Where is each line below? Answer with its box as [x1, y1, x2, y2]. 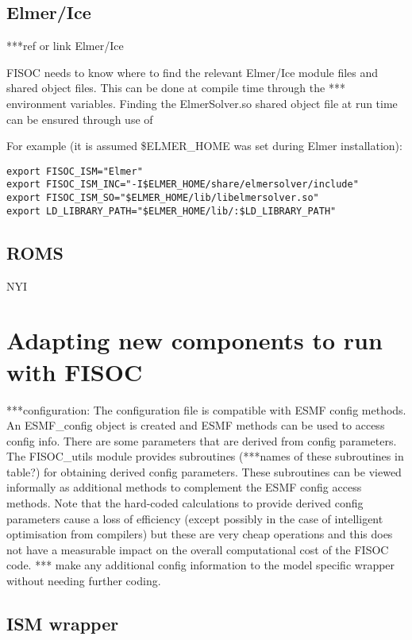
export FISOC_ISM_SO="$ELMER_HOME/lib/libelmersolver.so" [6, 192, 319, 204]
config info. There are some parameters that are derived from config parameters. [6, 432, 397, 449]
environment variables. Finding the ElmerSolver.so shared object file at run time [6, 94, 398, 111]
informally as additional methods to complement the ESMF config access [6, 479, 362, 495]
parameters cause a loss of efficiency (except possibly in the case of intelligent [6, 510, 383, 526]
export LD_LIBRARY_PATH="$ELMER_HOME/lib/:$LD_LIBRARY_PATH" [6, 205, 337, 217]
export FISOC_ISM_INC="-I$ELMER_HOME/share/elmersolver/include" [6, 179, 359, 191]
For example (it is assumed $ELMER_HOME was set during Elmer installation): [6, 137, 402, 154]
